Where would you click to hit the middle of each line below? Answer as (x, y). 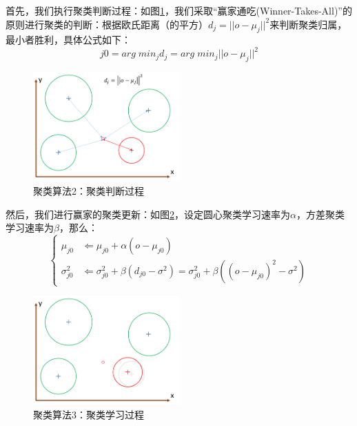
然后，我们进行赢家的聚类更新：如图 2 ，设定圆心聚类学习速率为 (148, 214)
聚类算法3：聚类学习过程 (89, 414)
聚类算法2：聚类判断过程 (89, 190)
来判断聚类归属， (308, 24)
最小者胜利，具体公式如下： (68, 40)
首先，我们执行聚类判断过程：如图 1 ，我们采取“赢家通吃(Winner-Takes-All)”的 (179, 10)
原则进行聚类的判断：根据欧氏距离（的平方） (107, 24)
